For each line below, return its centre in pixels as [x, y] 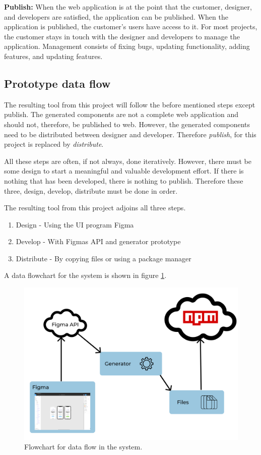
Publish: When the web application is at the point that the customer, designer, [128, 7]
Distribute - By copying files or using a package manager [104, 258]
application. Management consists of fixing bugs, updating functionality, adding [127, 46]
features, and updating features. [53, 56]
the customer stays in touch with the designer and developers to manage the [122, 36]
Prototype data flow [57, 83]
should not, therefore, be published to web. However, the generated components [127, 124]
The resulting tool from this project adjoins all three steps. [95, 208]
